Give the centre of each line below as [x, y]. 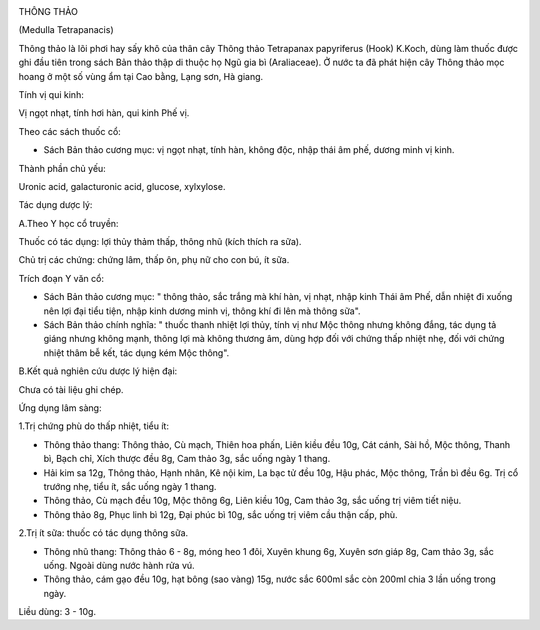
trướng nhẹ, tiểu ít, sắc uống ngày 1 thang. [130, 486]
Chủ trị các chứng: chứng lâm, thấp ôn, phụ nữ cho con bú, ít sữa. [154, 260]
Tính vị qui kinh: [51, 94]
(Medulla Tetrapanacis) [66, 30]
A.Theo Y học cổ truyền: [68, 223]
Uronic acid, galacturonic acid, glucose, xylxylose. [122, 186]
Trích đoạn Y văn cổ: [61, 278]
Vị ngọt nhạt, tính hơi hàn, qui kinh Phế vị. [104, 113]
